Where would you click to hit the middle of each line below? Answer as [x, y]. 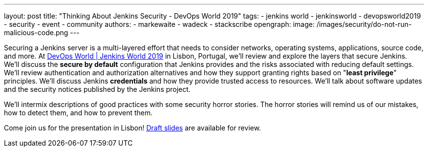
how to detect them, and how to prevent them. [78, 113]
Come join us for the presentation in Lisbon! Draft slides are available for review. [133, 128]
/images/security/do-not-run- [364, 24]
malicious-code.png [36, 32]
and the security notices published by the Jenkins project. [97, 89]
